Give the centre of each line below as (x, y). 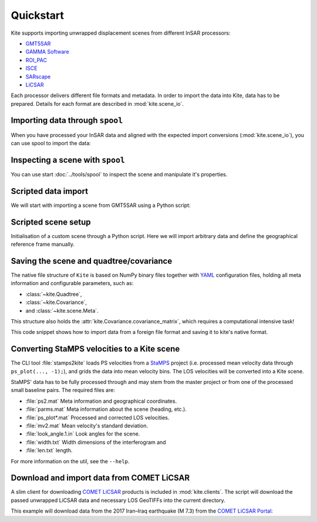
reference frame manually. (43, 245)
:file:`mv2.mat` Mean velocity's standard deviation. (87, 426)
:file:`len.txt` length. (49, 450)
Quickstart (38, 15)
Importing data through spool (67, 121)
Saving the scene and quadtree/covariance (92, 261)
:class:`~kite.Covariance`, (56, 302)
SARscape (38, 76)
